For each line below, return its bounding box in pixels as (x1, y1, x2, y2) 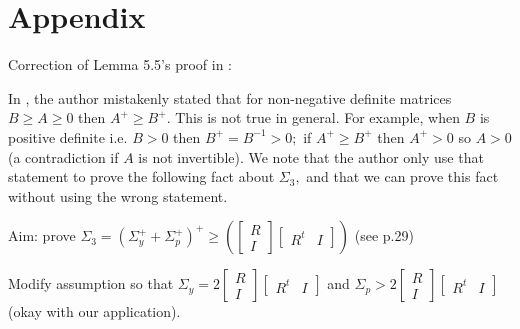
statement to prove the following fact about (8, 166, 275, 187)
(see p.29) (354, 225, 414, 246)
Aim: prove (8, 225, 76, 246)
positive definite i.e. (8, 126, 128, 147)
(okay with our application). (8, 301, 181, 322)
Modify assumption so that (8, 273, 174, 294)
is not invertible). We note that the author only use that (138, 146, 484, 167)
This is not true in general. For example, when (175, 107, 460, 128)
